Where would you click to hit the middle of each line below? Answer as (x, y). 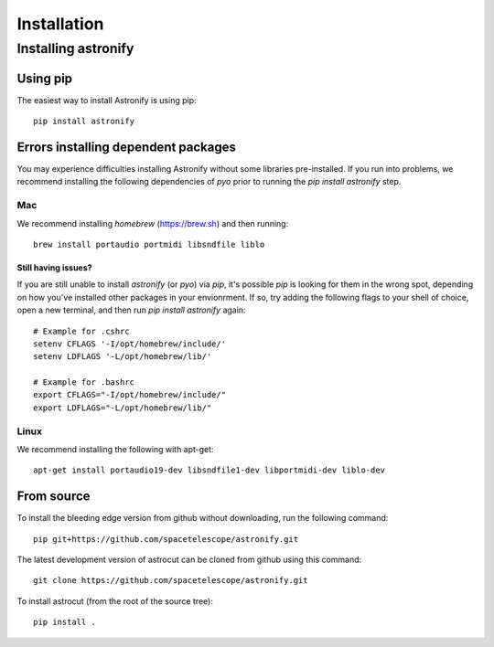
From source (54, 497)
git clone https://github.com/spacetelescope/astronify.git (171, 581)
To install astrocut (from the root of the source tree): (115, 601)
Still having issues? (54, 267)
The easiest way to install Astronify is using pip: (107, 100)
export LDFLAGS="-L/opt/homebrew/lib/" (123, 408)
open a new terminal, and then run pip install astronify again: (131, 310)
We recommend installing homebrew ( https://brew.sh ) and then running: (153, 223)
